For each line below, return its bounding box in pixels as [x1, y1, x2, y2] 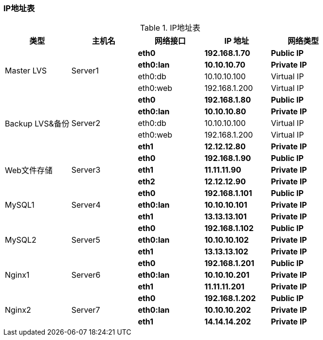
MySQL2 [5, 235, 36, 245]
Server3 [71, 165, 101, 175]
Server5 [71, 235, 101, 245]
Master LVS [5, 66, 47, 76]
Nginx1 [5, 270, 30, 280]
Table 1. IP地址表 [140, 23, 200, 33]
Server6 [71, 270, 101, 280]
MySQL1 [5, 200, 35, 210]
